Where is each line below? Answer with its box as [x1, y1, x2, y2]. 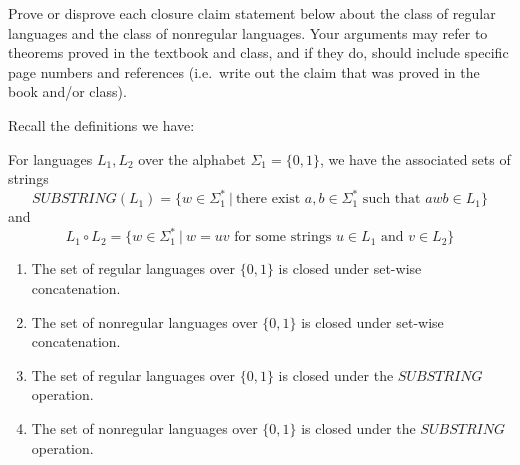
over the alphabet [138, 148, 246, 169]
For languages [8, 148, 93, 169]
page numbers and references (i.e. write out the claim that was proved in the [8, 61, 480, 82]
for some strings [234, 230, 332, 245]
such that [362, 192, 421, 207]
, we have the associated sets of [319, 148, 511, 169]
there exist [235, 192, 301, 207]
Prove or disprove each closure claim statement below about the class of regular [8, 3, 496, 23]
